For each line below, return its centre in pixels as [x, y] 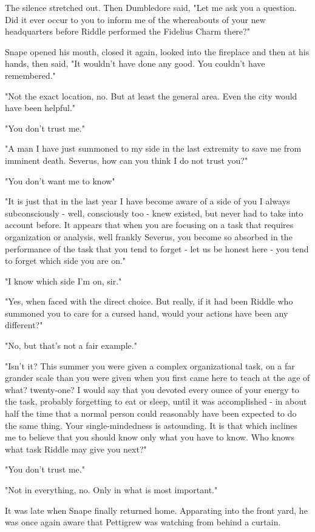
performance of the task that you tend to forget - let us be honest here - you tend [157, 248]
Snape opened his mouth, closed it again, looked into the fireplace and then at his [157, 51]
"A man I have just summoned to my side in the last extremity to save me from [153, 148]
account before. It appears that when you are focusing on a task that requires [149, 225]
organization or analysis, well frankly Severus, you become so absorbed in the [149, 236]
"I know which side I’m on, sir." [63, 281]
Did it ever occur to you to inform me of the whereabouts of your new [135, 19]
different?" [24, 325]
